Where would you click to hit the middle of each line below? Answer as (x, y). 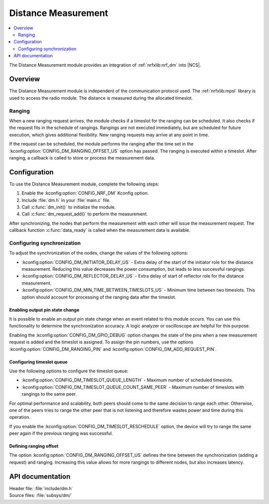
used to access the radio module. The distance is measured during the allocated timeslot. (101, 98)
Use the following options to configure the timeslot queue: (69, 371)
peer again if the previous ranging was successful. (61, 433)
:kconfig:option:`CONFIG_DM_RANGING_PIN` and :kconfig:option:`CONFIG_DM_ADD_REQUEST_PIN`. (113, 349)
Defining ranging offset (34, 446)
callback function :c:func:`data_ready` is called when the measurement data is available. (100, 230)
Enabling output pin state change (44, 310)
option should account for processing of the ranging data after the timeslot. (99, 297)
